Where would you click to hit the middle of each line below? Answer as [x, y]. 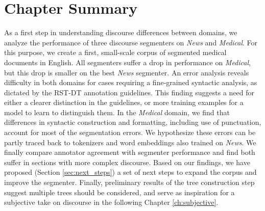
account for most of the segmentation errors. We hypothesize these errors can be [130, 132]
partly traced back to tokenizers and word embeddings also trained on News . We [130, 142]
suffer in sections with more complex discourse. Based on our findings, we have [127, 162]
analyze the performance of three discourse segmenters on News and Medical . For [131, 42]
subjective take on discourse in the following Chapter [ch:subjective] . [111, 202]
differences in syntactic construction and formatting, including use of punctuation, [133, 122]
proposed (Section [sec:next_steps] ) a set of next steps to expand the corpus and [130, 172]
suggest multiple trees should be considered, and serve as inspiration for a [119, 192]
